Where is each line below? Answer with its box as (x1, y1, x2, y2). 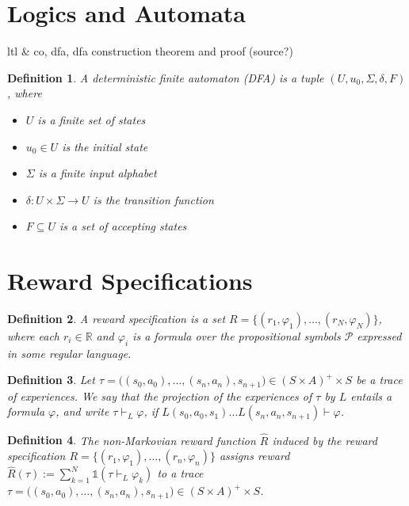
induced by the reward (272, 432, 377, 448)
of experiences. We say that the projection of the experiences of (7, 387, 312, 404)
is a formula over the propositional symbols (132, 328, 341, 344)
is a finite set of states (37, 111, 146, 127)
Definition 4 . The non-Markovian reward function (7, 432, 256, 448)
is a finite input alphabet (38, 165, 157, 181)
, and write (55, 403, 109, 420)
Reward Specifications (7, 264, 253, 297)
